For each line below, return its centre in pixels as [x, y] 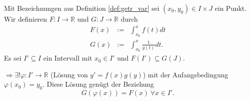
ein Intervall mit [68, 58]
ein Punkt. [231, 8]
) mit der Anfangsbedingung [186, 74]
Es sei [13, 58]
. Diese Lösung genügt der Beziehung [98, 84]
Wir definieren [26, 19]
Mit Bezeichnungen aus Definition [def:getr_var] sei [82, 8]
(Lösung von [69, 74]
